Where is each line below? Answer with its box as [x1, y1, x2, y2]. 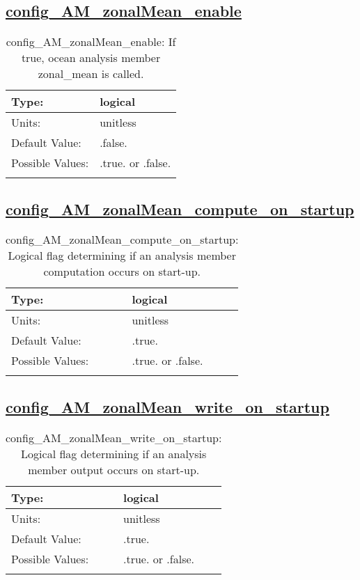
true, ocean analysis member [21, 49, 161, 66]
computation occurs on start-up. [43, 263, 201, 280]
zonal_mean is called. [38, 65, 144, 82]
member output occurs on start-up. [28, 461, 200, 478]
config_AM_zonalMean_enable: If [6, 33, 176, 50]
